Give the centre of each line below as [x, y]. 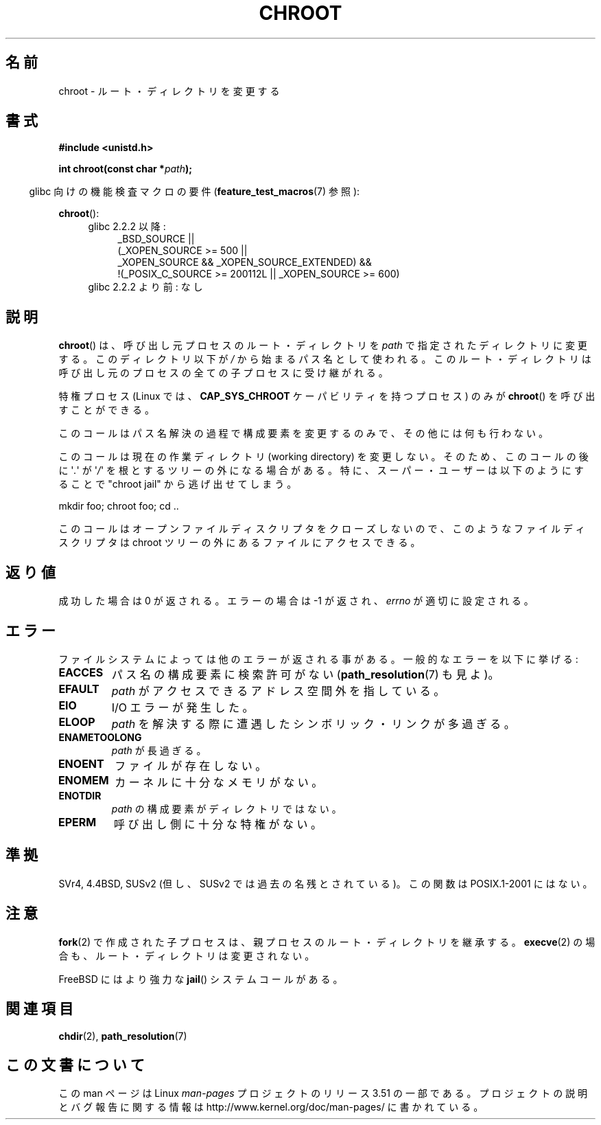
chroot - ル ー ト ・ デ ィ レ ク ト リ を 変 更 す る [169, 91]
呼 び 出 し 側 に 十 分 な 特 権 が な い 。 [217, 824]
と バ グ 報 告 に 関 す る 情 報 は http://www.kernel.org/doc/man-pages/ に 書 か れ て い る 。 [271, 1107]
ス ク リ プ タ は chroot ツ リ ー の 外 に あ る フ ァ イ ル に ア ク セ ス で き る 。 [239, 543]
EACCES [81, 672]
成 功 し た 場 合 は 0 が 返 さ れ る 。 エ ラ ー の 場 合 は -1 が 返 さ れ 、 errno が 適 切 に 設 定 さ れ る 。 [296, 601]
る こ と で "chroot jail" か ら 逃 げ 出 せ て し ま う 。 [178, 484]
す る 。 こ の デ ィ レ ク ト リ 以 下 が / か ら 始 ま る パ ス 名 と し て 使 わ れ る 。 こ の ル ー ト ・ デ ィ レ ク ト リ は [325, 359]
